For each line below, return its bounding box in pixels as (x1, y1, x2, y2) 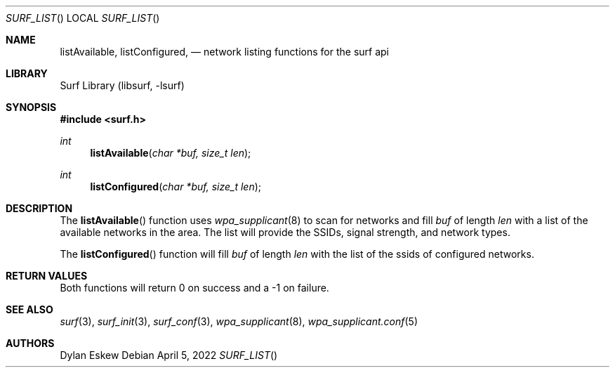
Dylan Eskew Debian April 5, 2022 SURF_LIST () (60, 349, 278, 361)
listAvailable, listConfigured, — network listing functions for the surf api (60, 46, 390, 58)
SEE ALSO (6, 303, 53, 315)
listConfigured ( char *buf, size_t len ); (90, 181, 261, 192)
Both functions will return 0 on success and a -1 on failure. (60, 282, 329, 294)
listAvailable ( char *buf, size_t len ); (90, 147, 251, 159)
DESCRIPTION (6, 202, 73, 214)
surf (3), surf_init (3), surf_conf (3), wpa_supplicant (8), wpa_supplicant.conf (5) (60, 315, 418, 327)
